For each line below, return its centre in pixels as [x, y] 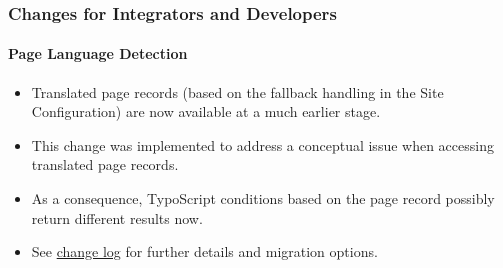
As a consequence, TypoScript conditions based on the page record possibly [263, 198]
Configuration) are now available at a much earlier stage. [206, 111]
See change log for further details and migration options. [204, 251]
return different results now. [117, 217]
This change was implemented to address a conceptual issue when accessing [262, 144]
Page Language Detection [98, 53]
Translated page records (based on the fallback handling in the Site [237, 91]
